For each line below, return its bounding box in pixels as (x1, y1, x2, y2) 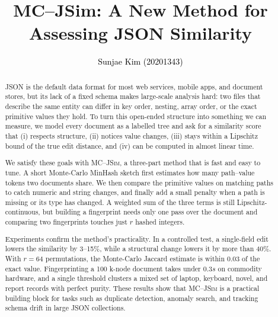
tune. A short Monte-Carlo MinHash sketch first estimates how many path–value (5, 167, 255, 177)
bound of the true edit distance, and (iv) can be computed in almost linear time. (5, 140, 254, 151)
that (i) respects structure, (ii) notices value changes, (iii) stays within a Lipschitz (5, 130, 258, 140)
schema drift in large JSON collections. (5, 303, 126, 313)
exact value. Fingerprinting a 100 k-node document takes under (5, 263, 201, 273)
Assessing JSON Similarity (28, 21, 253, 45)
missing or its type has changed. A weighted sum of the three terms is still (5, 197, 235, 207)
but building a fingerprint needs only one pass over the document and (42, 207, 258, 217)
